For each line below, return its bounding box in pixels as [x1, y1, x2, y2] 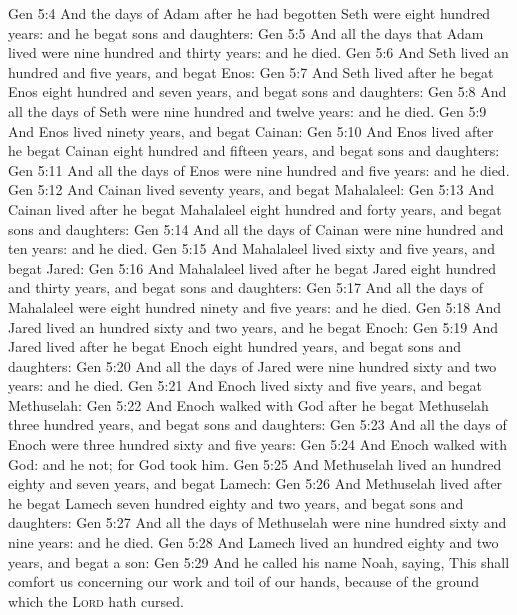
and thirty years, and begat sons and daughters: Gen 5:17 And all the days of [8, 277, 484, 298]
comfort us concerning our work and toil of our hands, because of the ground [8, 571, 480, 592]
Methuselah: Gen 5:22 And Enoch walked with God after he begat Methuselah [8, 394, 489, 415]
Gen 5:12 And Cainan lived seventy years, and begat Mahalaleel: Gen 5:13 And [8, 179, 495, 200]
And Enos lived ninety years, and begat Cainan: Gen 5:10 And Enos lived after [8, 120, 494, 141]
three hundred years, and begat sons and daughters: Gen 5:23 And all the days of [8, 414, 507, 435]
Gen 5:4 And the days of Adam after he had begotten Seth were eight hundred [8, 3, 491, 23]
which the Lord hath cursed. [8, 590, 184, 611]
